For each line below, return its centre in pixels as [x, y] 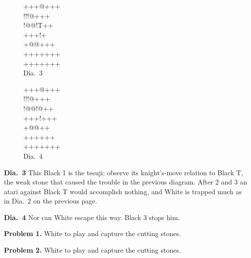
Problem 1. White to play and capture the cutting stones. [92, 233]
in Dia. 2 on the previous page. [51, 201]
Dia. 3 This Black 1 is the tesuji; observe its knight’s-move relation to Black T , [124, 172]
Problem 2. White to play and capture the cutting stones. [92, 250]
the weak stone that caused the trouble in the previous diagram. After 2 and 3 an [126, 182]
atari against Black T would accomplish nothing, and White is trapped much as [123, 191]
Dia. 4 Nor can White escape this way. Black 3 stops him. [92, 217]
